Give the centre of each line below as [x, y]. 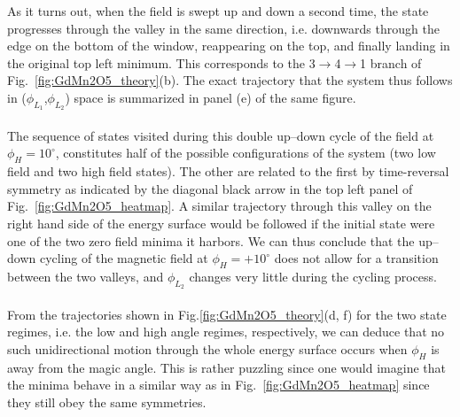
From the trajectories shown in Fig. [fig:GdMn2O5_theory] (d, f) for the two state [227, 314]
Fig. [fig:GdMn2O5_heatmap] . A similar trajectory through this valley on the [219, 206]
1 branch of [391, 62]
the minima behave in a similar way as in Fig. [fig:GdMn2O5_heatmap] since [218, 385]
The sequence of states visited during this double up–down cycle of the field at [221, 135]
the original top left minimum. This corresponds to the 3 [161, 62]
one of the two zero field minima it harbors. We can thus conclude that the [211, 240]
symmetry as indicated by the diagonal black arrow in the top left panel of [210, 188]
